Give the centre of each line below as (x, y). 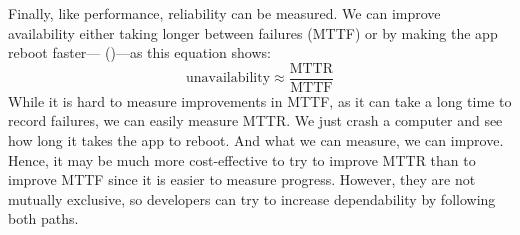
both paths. (43, 218)
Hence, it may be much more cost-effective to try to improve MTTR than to (242, 159)
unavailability (228, 78)
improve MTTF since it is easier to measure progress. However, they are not (242, 179)
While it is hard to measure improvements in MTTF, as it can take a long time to (260, 100)
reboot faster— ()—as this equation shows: (139, 52)
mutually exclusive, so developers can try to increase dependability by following (252, 198)
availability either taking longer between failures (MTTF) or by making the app (253, 32)
